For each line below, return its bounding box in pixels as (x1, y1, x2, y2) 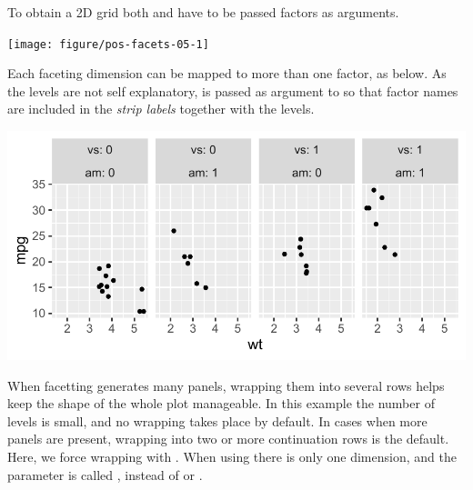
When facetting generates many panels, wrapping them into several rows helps (7, 375, 445, 395)
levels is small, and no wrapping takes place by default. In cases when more (7, 411, 428, 430)
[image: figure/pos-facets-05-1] (7, 37, 209, 51)
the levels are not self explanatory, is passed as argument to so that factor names (7, 81, 458, 100)
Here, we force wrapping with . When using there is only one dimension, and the (7, 447, 457, 465)
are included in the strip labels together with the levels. (7, 99, 315, 118)
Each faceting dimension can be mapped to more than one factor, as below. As (7, 64, 447, 83)
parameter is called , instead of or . (7, 465, 203, 484)
